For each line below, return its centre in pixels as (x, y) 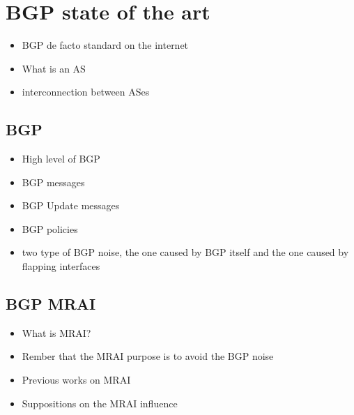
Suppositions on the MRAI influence (100, 403)
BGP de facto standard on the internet (105, 45)
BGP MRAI (51, 304)
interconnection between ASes (86, 92)
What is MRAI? (56, 332)
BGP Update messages (71, 205)
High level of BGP (61, 159)
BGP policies (50, 228)
